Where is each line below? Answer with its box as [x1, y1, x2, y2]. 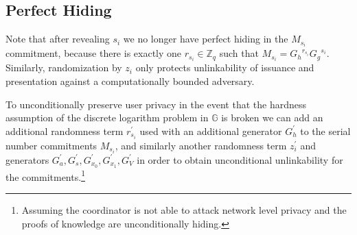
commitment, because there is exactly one [5, 46, 182, 60]
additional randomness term [5, 123, 124, 138]
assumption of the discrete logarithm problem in [5, 110, 209, 125]
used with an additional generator [139, 123, 282, 138]
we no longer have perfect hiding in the [123, 32, 288, 46]
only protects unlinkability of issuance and [135, 60, 314, 75]
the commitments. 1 [5, 167, 85, 184]
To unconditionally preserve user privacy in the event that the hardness [5, 97, 307, 111]
